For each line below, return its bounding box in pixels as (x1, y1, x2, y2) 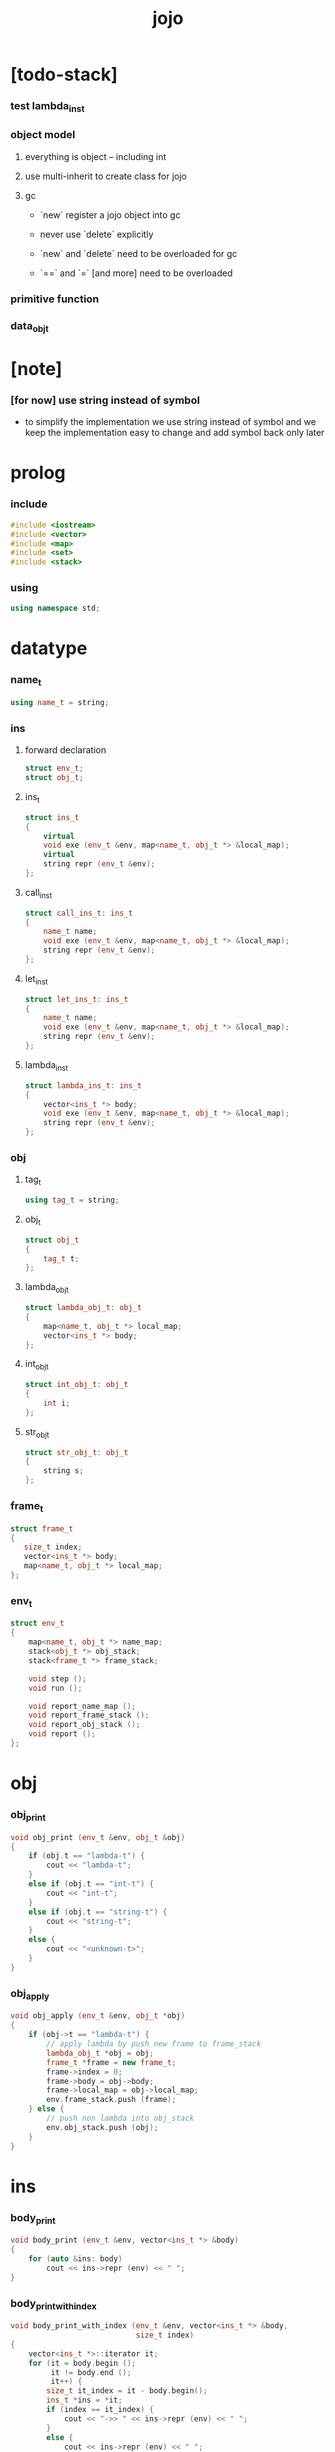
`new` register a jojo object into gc (39, 208, 181, 221)
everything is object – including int (24, 150, 167, 162)
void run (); (28, 1683, 83, 1693)
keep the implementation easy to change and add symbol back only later (24, 427, 325, 439)
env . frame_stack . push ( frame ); (46, 2095, 177, 2105)
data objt (10, 318, 50, 334)
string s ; (43, 1466, 84, 1476)
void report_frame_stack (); (28, 1710, 150, 1721)
